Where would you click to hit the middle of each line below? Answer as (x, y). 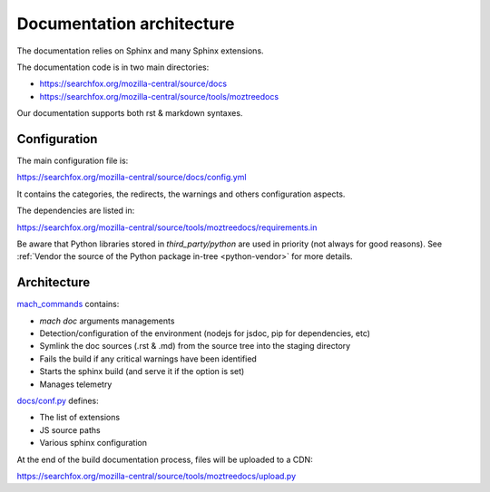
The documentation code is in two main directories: (113, 67)
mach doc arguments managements (107, 321)
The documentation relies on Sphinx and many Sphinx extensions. (140, 51)
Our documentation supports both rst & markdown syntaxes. (130, 113)
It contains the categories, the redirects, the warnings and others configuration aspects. (181, 194)
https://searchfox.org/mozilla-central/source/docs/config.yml (132, 178)
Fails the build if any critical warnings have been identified (148, 359)
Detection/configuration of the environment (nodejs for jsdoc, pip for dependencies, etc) (205, 333)
